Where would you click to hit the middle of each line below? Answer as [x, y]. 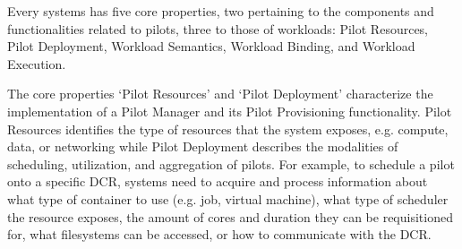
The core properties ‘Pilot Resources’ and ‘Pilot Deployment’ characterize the [220, 94]
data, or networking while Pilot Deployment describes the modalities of [203, 146]
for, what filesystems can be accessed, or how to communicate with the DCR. [219, 234]
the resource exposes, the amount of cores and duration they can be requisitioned [230, 216]
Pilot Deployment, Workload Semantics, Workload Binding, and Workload [211, 46]
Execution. [37, 63]
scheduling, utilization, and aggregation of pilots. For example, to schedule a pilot [231, 163]
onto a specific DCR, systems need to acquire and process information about [218, 181]
